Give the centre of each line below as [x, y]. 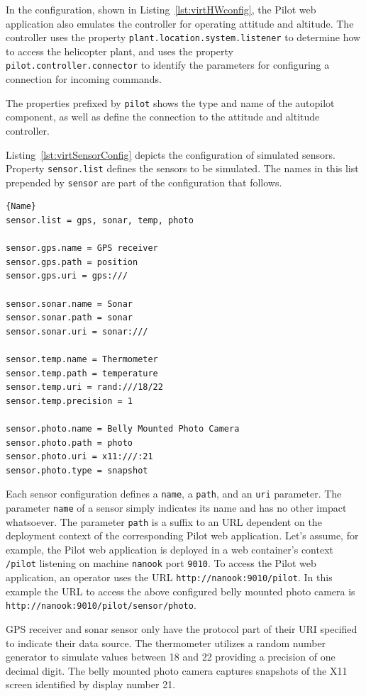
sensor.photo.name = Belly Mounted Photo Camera [123, 428]
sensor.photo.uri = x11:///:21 [79, 457]
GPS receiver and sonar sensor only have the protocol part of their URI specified [182, 629]
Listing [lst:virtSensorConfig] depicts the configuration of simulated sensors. [171, 154]
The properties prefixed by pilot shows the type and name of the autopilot [170, 102]
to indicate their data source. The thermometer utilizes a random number [166, 642]
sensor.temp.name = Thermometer [82, 359]
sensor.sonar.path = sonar [69, 318]
